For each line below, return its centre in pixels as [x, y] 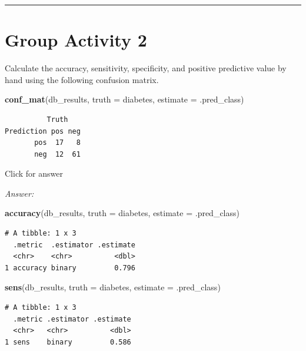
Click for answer [34, 173]
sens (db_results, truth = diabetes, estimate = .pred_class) [113, 287]
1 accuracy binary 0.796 [70, 268]
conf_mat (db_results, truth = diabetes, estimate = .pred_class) [124, 99]
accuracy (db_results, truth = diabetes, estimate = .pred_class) [122, 213]
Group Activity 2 [76, 40]
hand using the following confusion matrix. [82, 79]
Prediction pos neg [43, 131]
